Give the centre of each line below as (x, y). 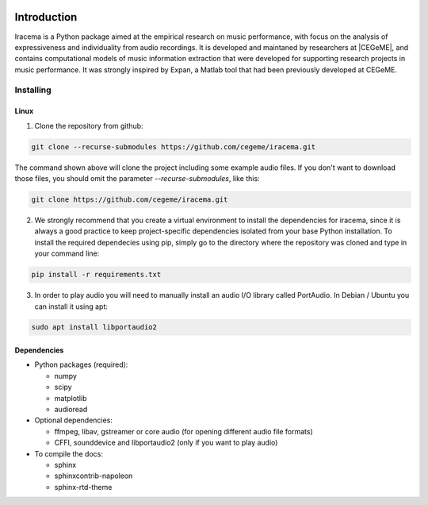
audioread (71, 410)
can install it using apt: (71, 306)
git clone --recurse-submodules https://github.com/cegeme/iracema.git (174, 146)
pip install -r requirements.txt (96, 275)
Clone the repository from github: (89, 125)
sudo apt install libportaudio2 (94, 327)
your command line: (67, 253)
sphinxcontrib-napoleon (94, 476)
